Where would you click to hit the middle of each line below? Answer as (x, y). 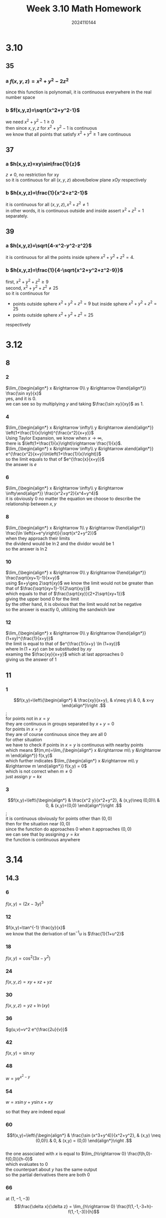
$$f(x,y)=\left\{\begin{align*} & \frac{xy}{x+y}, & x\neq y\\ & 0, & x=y (84, 700)
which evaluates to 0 (27, 1164)
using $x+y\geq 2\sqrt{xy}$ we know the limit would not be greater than (80, 583)
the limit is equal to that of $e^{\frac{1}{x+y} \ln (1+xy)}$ (63, 644)
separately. (17, 216)
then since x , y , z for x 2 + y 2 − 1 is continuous (51, 127)
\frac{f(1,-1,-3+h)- (135, 1206)
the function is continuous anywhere (43, 840)
